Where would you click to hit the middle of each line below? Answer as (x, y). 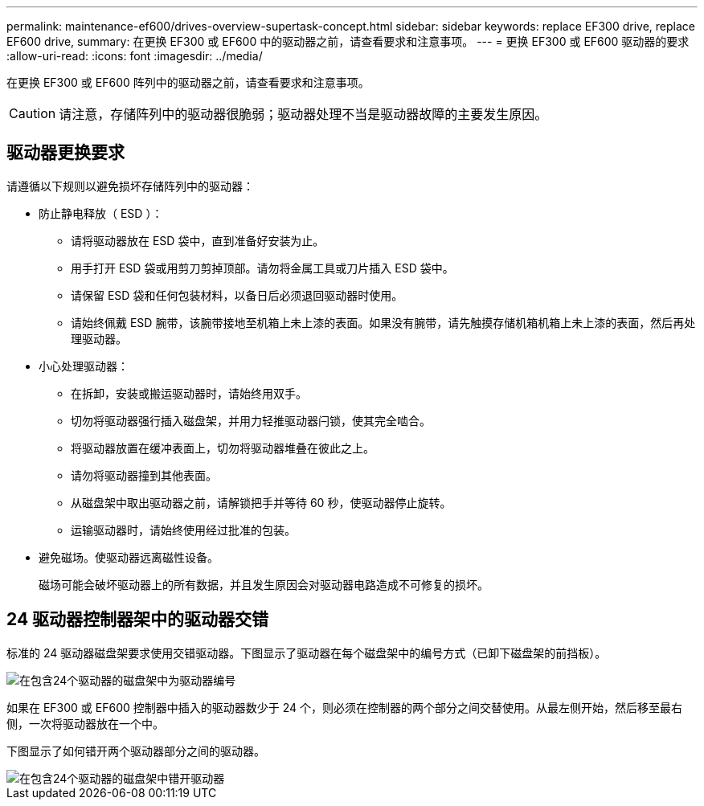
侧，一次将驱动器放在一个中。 (85, 723)
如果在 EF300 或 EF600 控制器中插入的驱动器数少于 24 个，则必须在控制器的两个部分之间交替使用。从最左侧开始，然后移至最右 (345, 707)
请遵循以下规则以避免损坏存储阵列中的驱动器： (130, 186)
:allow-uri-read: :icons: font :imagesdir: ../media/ (135, 56)
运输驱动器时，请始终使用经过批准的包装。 (183, 530)
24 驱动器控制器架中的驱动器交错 (138, 620)
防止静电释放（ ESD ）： (101, 213)
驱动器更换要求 (65, 153)
